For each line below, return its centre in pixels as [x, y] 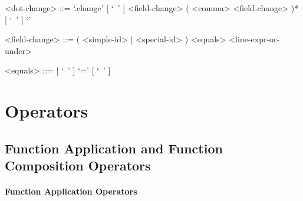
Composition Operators [78, 165]
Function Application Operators [71, 191]
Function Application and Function [114, 148]
